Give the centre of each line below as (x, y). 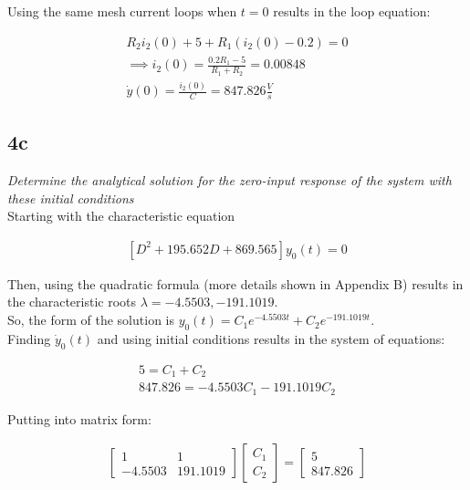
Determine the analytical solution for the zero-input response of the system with (230, 180)
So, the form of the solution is (91, 320)
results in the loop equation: (352, 11)
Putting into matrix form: (79, 418)
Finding (29, 338)
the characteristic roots (72, 302)
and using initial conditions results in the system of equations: (271, 338)
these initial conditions (71, 198)
